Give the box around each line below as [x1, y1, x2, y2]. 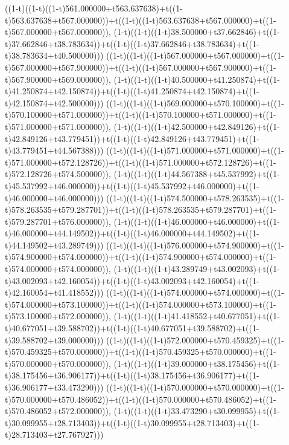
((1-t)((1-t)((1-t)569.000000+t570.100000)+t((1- [106, 96, 284, 109]
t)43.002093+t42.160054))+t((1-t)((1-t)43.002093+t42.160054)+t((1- [5, 274, 259, 287]
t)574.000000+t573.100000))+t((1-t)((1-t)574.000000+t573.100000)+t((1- [5, 297, 276, 310]
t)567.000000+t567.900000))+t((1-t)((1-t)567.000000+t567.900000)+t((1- [5, 60, 276, 73]
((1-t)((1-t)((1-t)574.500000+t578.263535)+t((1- [106, 191, 284, 204]
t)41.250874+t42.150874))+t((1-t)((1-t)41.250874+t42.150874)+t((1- [5, 85, 259, 97]
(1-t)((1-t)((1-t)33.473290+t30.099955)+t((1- [113, 404, 280, 417]
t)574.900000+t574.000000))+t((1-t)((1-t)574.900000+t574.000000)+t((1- [5, 250, 276, 263]
